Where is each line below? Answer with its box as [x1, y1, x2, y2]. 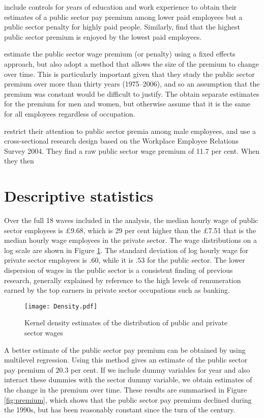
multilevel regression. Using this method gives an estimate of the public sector [4, 354, 248, 365]
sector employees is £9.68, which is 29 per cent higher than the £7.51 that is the [4, 225, 256, 235]
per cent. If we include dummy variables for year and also [71, 364, 250, 375]
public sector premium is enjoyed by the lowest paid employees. [4, 31, 202, 42]
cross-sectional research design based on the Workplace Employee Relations [4, 135, 239, 146]
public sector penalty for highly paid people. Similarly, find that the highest [4, 21, 240, 32]
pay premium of [4, 364, 53, 375]
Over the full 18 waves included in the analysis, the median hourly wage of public [4, 215, 258, 226]
